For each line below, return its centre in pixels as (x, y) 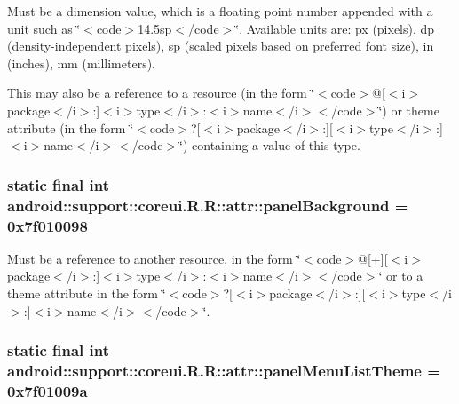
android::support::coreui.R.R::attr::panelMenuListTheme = (224, 371)
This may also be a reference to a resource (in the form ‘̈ (161, 93)
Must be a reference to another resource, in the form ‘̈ (154, 258)
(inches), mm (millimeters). (82, 63)
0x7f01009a (47, 390)
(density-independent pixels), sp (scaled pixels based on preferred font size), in (221, 46)
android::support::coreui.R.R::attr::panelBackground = (208, 205)
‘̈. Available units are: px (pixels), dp (335, 28)
